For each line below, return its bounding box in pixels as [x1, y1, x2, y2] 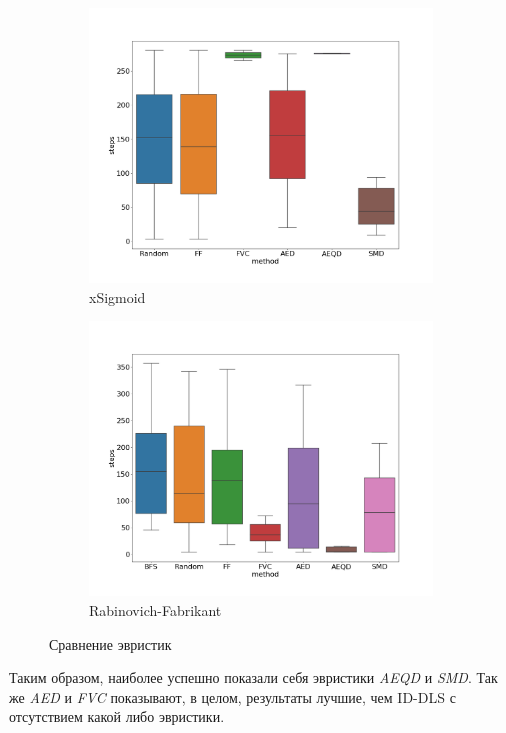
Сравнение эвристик [49, 633, 172, 654]
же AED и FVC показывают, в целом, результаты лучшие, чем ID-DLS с [9, 686, 456, 707]
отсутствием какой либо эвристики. [9, 706, 225, 727]
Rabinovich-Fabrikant [89, 600, 222, 621]
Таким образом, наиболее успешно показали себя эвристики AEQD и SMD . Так [9, 667, 498, 688]
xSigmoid [89, 286, 146, 307]
